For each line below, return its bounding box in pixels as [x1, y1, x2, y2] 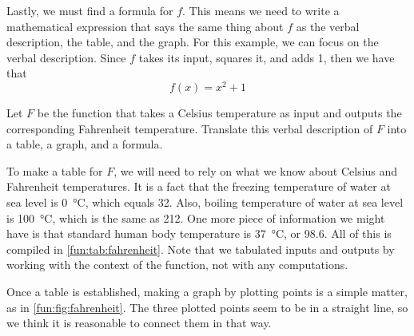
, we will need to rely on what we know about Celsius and [113, 162, 398, 179]
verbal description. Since [6, 49, 126, 65]
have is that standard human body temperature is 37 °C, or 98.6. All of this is [6, 225, 392, 242]
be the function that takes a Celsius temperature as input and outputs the [37, 105, 402, 121]
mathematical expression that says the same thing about [6, 18, 284, 34]
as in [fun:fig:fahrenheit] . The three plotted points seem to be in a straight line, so [6, 298, 408, 315]
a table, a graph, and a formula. [6, 136, 163, 152]
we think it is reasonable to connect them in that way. [6, 314, 272, 331]
